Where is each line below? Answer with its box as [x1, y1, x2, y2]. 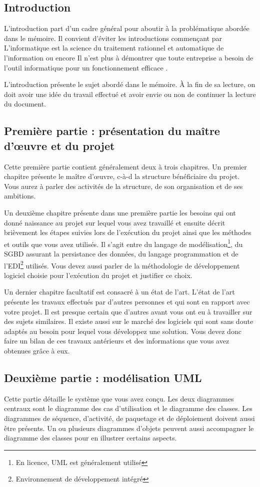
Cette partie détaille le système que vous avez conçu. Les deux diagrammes [4, 393, 234, 403]
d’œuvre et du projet [4, 137, 115, 153]
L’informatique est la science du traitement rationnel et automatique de [4, 42, 224, 53]
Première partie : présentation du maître [4, 123, 220, 138]
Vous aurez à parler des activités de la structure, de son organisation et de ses [4, 180, 243, 191]
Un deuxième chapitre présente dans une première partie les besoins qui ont [4, 207, 236, 217]
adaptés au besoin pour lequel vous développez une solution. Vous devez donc [4, 325, 241, 336]
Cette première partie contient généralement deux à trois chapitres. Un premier [4, 161, 247, 171]
